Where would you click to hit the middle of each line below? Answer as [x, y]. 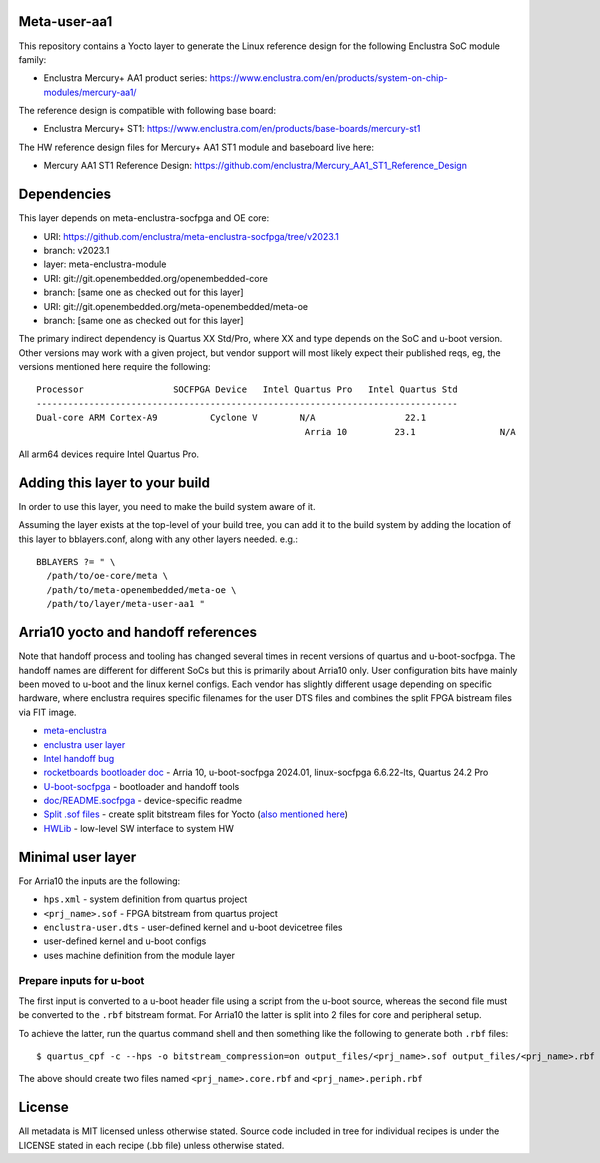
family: [32, 59]
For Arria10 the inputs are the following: [99, 881]
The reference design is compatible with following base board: [147, 111]
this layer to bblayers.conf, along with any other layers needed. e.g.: [158, 539]
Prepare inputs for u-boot [81, 981]
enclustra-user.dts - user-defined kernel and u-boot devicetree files [193, 927]
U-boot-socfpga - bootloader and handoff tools [141, 786]
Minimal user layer [77, 856]
